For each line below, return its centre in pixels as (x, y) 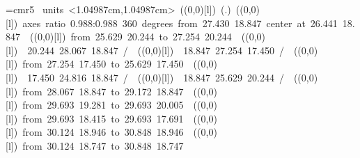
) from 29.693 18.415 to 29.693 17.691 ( (105, 118)
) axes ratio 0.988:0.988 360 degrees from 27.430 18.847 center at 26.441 (175, 23)
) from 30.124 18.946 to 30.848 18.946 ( (105, 132)
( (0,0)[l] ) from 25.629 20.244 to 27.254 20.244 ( (138, 37)
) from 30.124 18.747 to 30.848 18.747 (99, 145)
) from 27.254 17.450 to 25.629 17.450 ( (105, 64)
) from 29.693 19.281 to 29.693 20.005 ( (105, 105)
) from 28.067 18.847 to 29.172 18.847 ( (105, 91)
